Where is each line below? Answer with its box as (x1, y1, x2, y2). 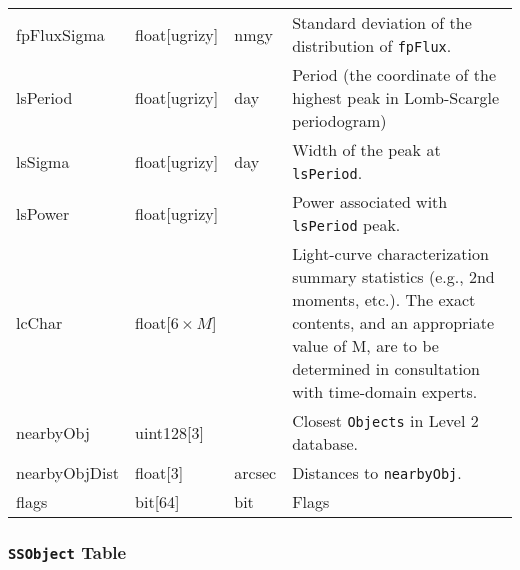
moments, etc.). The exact (292, 288, 476, 311)
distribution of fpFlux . (292, 34, 452, 57)
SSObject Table (8, 539, 127, 564)
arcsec (234, 461, 277, 484)
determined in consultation (292, 357, 480, 380)
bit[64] (135, 490, 180, 513)
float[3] (135, 461, 184, 484)
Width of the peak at (292, 138, 441, 161)
